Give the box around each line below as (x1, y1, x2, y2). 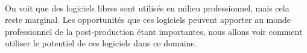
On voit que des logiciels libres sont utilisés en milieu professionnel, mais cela (5, 1, 290, 14)
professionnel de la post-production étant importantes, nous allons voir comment (5, 25, 303, 37)
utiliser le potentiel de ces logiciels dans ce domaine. (5, 37, 197, 49)
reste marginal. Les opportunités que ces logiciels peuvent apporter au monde (5, 13, 291, 26)
